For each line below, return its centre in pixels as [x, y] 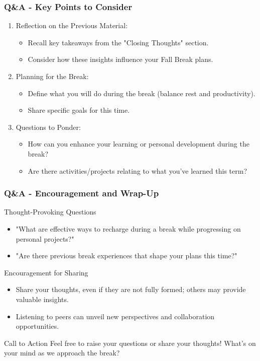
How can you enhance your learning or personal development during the [139, 144]
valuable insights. [42, 299]
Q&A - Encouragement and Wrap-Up [82, 193]
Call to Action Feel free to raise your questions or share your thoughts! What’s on [130, 343]
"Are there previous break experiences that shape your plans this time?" [126, 256]
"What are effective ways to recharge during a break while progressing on [128, 228]
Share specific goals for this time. [79, 110]
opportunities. [37, 326]
